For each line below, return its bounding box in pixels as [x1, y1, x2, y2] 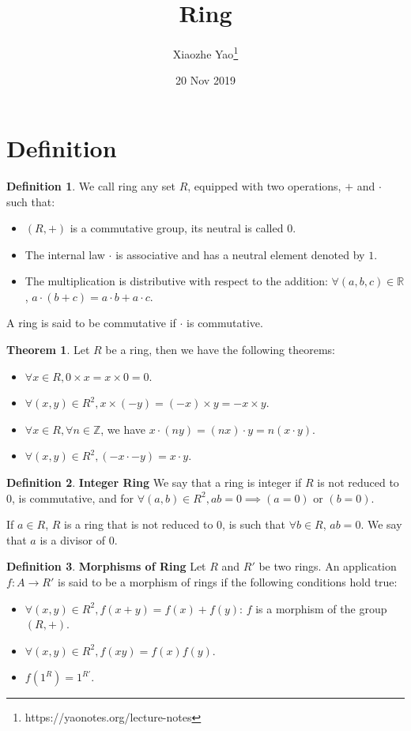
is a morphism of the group [255, 600, 387, 616]
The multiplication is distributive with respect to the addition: [25, 273, 328, 289]
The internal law [25, 246, 105, 262]
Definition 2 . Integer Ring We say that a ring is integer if [6, 474, 302, 491]
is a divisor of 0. [40, 531, 118, 548]
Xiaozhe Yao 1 [172, 43, 239, 62]
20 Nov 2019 [175, 72, 236, 89]
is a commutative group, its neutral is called [70, 220, 284, 236]
